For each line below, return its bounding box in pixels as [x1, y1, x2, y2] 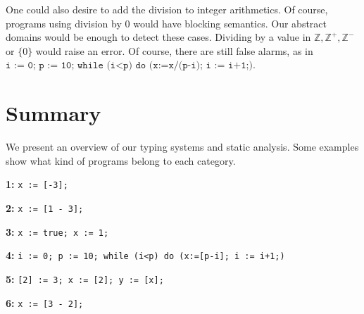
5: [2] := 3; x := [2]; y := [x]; [6, 271, 164, 286]
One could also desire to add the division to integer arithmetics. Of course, [6, 2, 328, 16]
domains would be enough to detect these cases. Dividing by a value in [6, 30, 311, 44]
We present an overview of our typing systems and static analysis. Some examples [6, 139, 359, 154]
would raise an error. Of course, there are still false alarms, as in [35, 43, 313, 58]
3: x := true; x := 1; [6, 224, 109, 239]
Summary [6, 99, 101, 127]
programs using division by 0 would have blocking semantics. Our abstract [6, 15, 327, 30]
